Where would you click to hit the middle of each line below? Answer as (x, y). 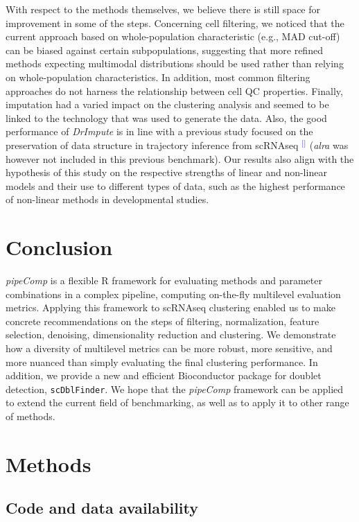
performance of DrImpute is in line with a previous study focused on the (159, 131)
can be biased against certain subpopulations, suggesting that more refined (164, 50)
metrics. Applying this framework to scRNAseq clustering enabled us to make (170, 307)
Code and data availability (102, 508)
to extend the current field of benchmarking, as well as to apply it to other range (177, 402)
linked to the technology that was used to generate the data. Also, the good (166, 118)
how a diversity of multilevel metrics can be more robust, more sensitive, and (169, 348)
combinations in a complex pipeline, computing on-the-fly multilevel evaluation (173, 294)
